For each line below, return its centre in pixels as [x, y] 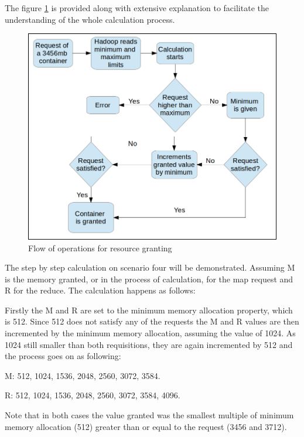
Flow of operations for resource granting [100, 247]
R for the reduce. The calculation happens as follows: [100, 290]
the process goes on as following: [63, 356]
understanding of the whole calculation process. [90, 19]
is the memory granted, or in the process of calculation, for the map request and [149, 279]
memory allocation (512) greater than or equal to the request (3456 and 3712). [146, 426]
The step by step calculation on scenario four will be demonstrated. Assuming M [150, 267]
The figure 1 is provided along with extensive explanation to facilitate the [137, 8]
